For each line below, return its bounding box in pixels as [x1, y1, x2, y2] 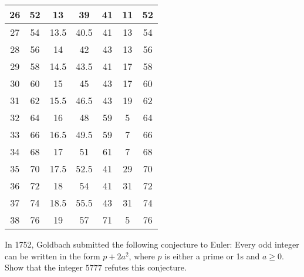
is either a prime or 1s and [164, 249, 260, 262]
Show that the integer [5, 261, 83, 273]
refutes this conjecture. [104, 261, 187, 273]
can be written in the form [5, 249, 100, 262]
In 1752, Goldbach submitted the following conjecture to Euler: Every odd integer [5, 238, 299, 250]
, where [129, 249, 155, 262]
